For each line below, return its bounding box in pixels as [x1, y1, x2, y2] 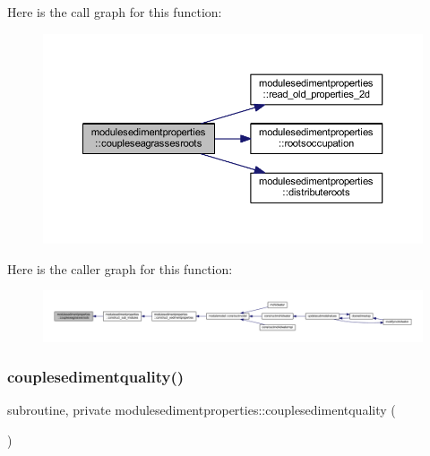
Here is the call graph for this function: [7, 3, 222, 21]
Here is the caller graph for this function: [7, 259, 233, 278]
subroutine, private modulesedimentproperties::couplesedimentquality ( [7, 400, 396, 419]
